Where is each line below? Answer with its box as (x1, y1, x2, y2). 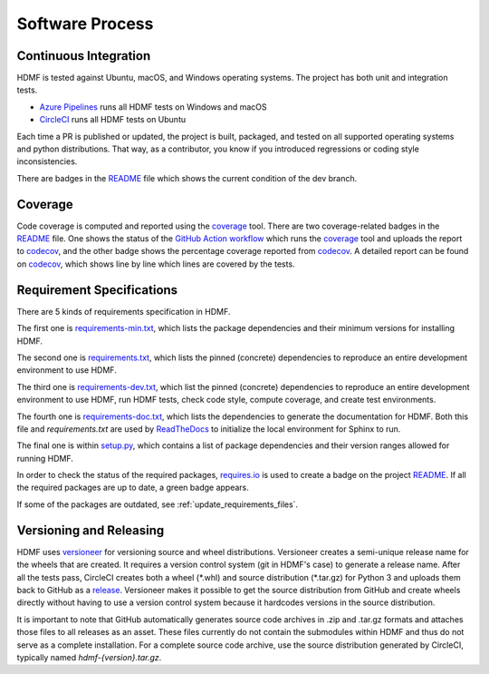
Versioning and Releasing (16, 523, 165, 538)
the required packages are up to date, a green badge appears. (16, 482, 249, 493)
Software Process (16, 14, 154, 34)
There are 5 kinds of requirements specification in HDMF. (16, 306, 231, 317)
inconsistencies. (16, 156, 78, 167)
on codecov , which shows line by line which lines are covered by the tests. (16, 259, 295, 269)
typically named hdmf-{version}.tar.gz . (16, 651, 162, 662)
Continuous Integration (16, 48, 151, 63)
